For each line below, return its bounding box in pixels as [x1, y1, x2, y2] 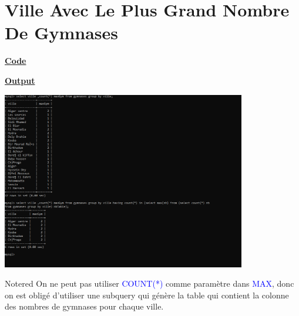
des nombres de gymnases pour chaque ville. [5, 300, 164, 312]
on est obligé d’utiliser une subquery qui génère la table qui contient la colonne [5, 288, 289, 301]
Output [5, 74, 35, 86]
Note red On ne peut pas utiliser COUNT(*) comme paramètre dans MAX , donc [5, 277, 294, 290]
